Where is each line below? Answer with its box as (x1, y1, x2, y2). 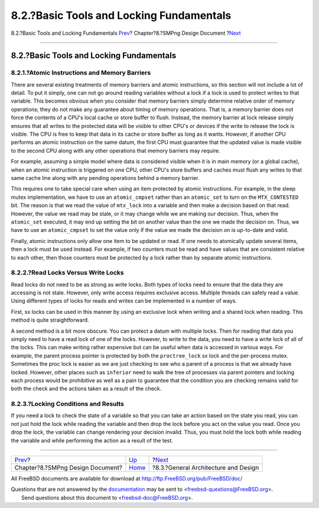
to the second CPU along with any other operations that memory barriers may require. (11, 147, 221, 154)
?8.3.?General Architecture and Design (152, 464, 259, 472)
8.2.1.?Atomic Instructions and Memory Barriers (11, 68, 151, 77)
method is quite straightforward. (11, 316, 89, 324)
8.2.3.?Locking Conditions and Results (11, 400, 124, 408)
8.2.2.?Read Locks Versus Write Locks (11, 268, 124, 277)
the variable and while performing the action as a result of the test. (11, 437, 174, 444)
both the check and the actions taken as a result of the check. (11, 385, 162, 392)
